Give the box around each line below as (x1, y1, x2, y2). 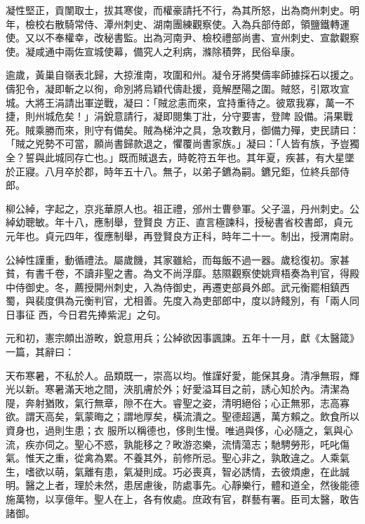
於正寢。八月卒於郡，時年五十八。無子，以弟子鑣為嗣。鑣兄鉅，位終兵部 (6, 163, 340, 178)
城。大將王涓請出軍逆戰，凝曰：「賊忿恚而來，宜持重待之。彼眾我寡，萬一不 (6, 95, 354, 109)
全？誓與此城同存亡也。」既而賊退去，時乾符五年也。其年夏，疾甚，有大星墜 (6, 149, 354, 164)
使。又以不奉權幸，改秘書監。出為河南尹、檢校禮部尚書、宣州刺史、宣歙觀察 (6, 30, 359, 45)
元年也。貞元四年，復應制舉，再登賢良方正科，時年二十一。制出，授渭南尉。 (6, 228, 359, 243)
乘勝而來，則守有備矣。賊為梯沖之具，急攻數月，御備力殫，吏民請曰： (34, 122, 359, 137)
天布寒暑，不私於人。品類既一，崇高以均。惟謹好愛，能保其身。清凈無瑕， (6, 368, 350, 382)
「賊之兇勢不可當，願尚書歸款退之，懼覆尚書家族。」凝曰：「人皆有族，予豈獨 (6, 136, 359, 151)
